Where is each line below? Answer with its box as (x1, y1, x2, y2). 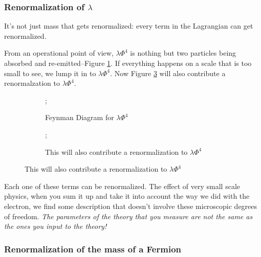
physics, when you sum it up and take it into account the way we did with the (4, 191, 250, 201)
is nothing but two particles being (130, 48, 236, 58)
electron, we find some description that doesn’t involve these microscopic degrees (4, 200, 257, 211)
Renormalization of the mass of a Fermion (4, 242, 181, 255)
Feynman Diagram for (45, 112, 114, 123)
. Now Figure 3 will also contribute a (110, 67, 226, 78)
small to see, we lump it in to (4, 67, 96, 78)
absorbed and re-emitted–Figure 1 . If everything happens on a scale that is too (4, 58, 252, 68)
